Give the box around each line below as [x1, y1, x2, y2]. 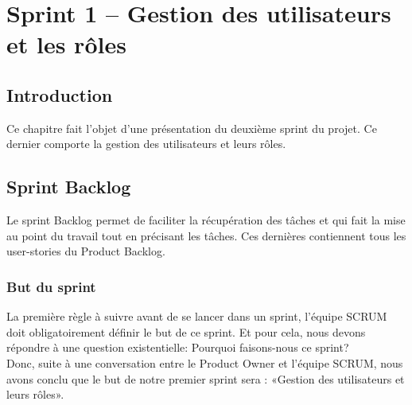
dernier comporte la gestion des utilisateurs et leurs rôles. [6, 135, 286, 152]
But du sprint [6, 276, 96, 296]
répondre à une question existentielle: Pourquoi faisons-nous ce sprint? [6, 339, 349, 356]
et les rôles [6, 28, 126, 60]
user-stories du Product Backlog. [6, 243, 165, 259]
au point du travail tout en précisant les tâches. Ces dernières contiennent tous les [6, 227, 406, 243]
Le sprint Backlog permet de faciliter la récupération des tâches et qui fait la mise [6, 212, 406, 228]
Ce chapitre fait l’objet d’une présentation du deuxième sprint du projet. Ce [6, 119, 377, 136]
